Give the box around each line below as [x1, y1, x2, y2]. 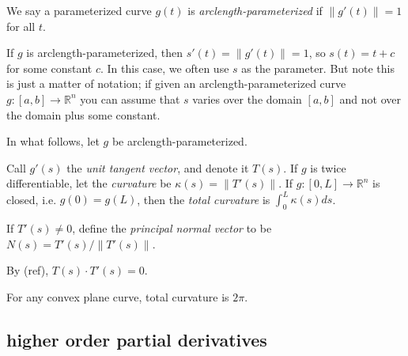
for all [6, 17, 36, 34]
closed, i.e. [6, 191, 57, 207]
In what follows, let [6, 133, 100, 150]
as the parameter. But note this [241, 59, 395, 76]
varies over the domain [192, 90, 302, 107]
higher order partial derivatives [6, 328, 267, 351]
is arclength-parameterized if [187, 2, 323, 18]
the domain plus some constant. [6, 106, 161, 123]
